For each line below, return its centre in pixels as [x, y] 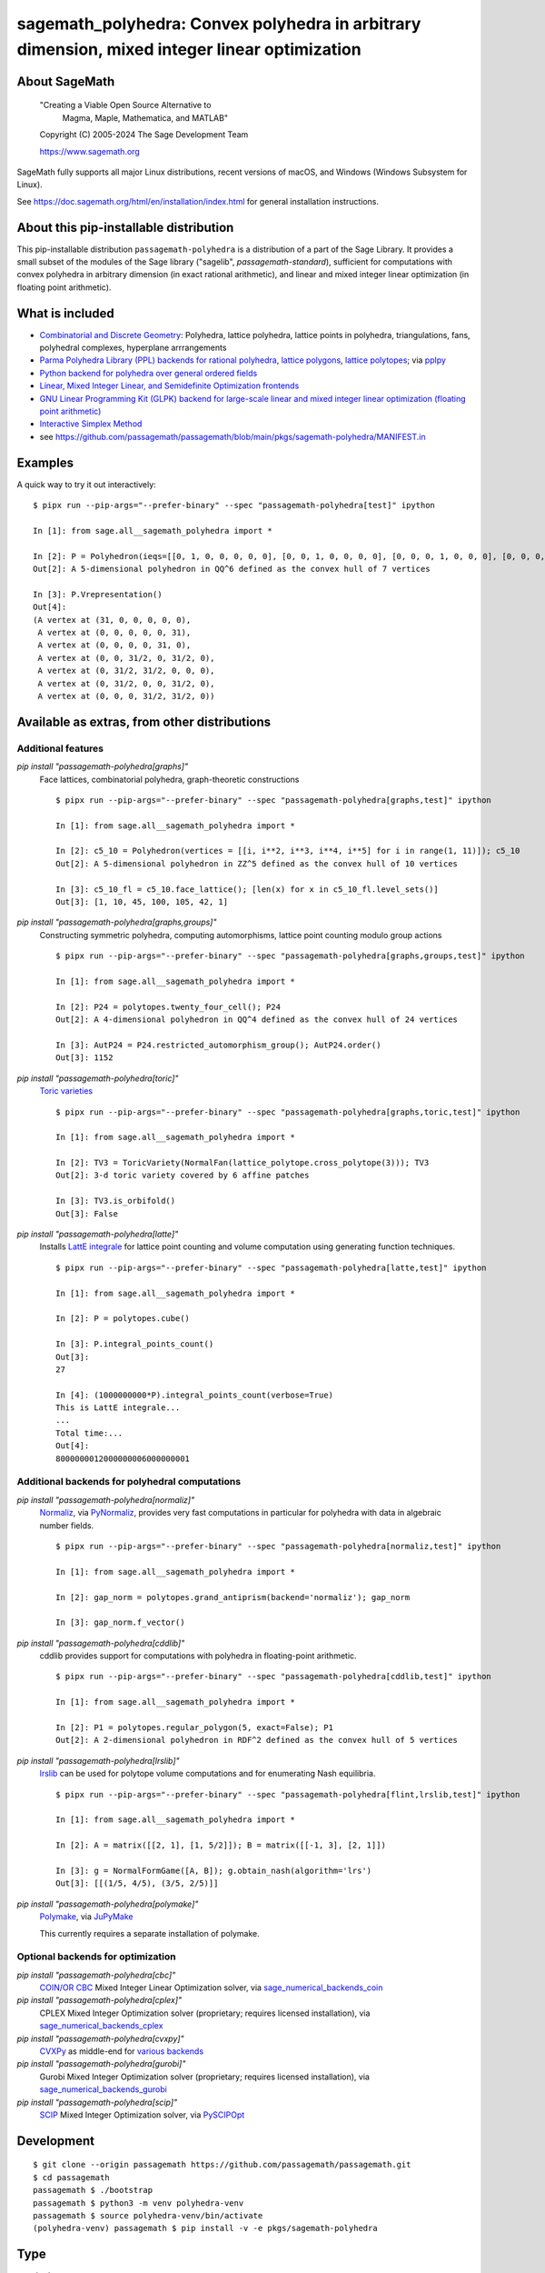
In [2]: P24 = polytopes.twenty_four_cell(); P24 [168, 1006]
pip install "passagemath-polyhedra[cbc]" [96, 1975]
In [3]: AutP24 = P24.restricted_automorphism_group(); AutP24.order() [218, 1045]
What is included [66, 313]
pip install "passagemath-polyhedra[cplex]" [99, 2000]
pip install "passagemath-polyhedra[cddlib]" [101, 1643]
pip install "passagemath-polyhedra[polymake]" [108, 1904]
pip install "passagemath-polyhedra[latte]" [98, 1234]
